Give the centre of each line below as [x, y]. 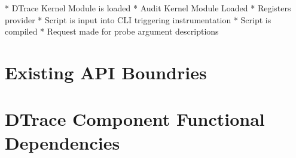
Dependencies [62, 142]
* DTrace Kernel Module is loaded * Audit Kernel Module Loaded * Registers [148, 8]
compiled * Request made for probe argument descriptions [112, 31]
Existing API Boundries [106, 72]
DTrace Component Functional [135, 119]
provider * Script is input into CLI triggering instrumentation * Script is [138, 19]
